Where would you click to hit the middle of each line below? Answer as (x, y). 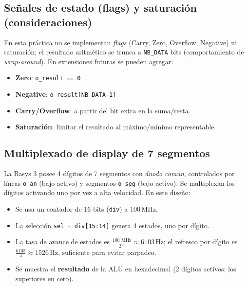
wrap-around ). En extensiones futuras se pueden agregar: (89, 61)
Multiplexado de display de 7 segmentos (107, 153)
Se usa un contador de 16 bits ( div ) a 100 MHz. (86, 208)
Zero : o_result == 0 (48, 78)
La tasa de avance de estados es (63, 242)
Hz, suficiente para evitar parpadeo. (103, 252)
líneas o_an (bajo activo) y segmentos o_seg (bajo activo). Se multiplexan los (119, 183)
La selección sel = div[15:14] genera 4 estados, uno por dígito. (112, 225)
